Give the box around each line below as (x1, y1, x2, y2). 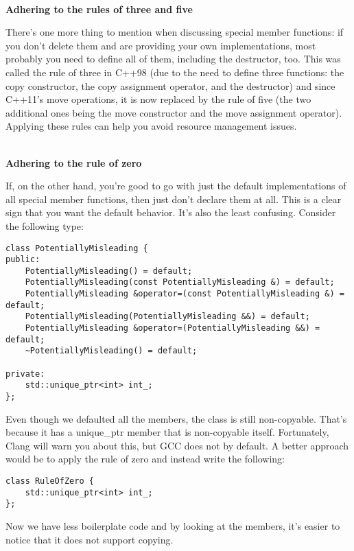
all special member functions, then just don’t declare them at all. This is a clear (5, 191, 342, 206)
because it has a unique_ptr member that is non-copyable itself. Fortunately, (5, 425, 329, 439)
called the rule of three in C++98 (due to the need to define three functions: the (5, 65, 344, 79)
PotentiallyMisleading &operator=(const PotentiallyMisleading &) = (25, 289, 344, 299)
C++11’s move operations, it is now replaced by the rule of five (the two (5, 92, 311, 106)
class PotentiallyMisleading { (5, 243, 148, 253)
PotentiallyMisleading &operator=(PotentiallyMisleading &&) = (25, 323, 320, 333)
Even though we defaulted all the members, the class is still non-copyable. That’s (5, 411, 347, 425)
